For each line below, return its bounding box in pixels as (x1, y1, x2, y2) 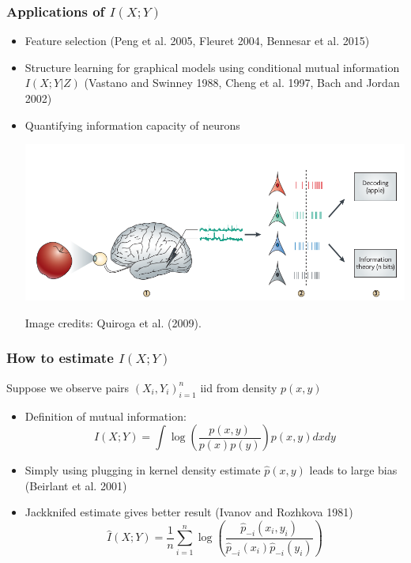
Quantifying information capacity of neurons (25, 116, 240, 133)
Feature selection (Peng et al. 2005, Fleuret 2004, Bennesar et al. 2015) (25, 32, 370, 49)
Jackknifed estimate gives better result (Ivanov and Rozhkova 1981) (25, 504, 353, 520)
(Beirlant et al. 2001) (25, 477, 127, 493)
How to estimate (6, 348, 114, 368)
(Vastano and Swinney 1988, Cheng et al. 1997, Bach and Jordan (84, 74, 400, 91)
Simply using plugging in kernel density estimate (25, 462, 261, 478)
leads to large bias (309, 462, 398, 478)
